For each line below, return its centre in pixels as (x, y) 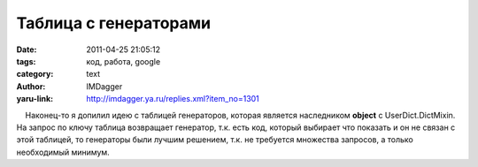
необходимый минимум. (63, 152)
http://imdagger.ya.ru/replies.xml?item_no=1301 (173, 99)
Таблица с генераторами (114, 23)
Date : (27, 49)
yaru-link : (35, 99)
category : (35, 74)
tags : (26, 61)
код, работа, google (123, 61)
